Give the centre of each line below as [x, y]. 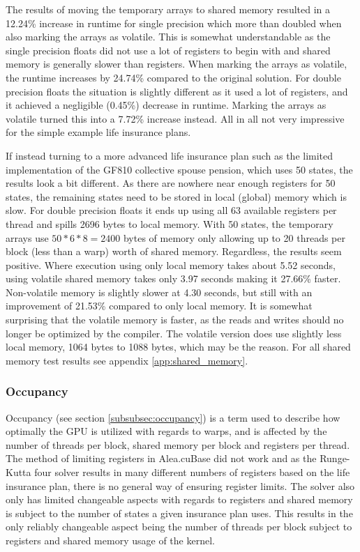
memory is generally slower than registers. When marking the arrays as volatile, [177, 64]
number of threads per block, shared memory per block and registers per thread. [178, 444]
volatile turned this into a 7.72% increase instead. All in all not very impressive [175, 118]
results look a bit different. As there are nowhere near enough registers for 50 [171, 183]
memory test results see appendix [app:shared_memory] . [127, 360]
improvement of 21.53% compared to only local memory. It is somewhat [159, 306]
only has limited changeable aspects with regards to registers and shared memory [179, 499]
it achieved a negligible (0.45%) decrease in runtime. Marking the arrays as [166, 105]
